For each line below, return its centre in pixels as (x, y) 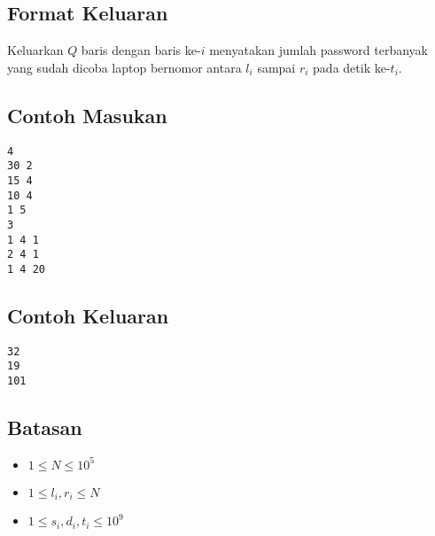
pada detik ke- (352, 67)
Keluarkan (35, 50)
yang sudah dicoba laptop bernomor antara (124, 67)
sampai (276, 67)
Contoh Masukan (87, 115)
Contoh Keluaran (88, 315)
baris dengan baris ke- (141, 50)
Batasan (45, 427)
